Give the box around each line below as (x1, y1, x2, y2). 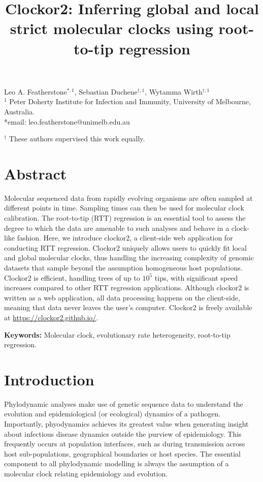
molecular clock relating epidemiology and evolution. (4, 468, 168, 479)
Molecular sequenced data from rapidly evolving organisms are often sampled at (4, 192, 253, 203)
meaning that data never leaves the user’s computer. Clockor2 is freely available (4, 302, 252, 313)
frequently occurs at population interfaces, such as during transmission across (4, 438, 245, 449)
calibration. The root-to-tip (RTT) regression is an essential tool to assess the (4, 213, 246, 223)
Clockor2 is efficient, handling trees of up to (4, 272, 140, 283)
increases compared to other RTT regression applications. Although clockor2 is (4, 282, 249, 293)
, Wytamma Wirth (145, 86, 203, 97)
